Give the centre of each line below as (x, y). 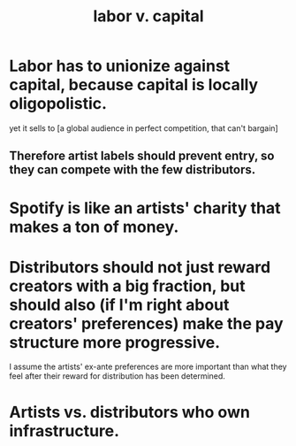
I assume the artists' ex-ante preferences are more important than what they (148, 367)
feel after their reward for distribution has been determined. (117, 376)
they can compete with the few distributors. (133, 170)
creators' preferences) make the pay (147, 323)
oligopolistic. (58, 104)
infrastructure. (65, 431)
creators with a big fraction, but (127, 286)
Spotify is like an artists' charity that (145, 208)
